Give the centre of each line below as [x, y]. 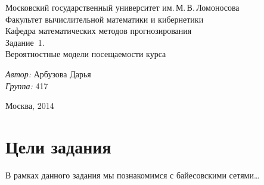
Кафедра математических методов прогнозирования [99, 31]
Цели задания [58, 146]
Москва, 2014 [30, 106]
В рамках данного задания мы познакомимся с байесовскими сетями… [133, 175]
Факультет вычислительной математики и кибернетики [105, 19]
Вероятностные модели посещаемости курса [86, 54]
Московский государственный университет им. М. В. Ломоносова [122, 7]
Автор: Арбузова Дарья [48, 73]
